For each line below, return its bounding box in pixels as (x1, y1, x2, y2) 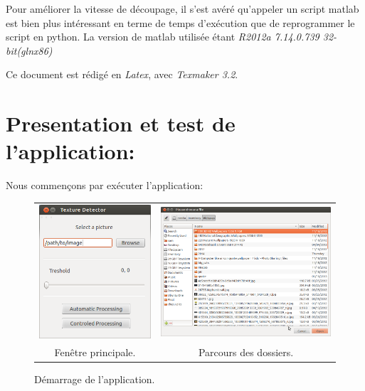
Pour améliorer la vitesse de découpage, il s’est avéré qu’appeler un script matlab (6, 1, 359, 16)
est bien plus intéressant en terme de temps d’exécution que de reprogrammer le (6, 15, 355, 30)
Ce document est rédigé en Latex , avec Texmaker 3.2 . (6, 67, 238, 82)
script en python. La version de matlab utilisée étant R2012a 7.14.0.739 (6, 29, 319, 44)
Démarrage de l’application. (34, 371, 155, 386)
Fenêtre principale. (54, 344, 136, 359)
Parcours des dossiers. (198, 344, 294, 359)
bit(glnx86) (6, 43, 53, 58)
